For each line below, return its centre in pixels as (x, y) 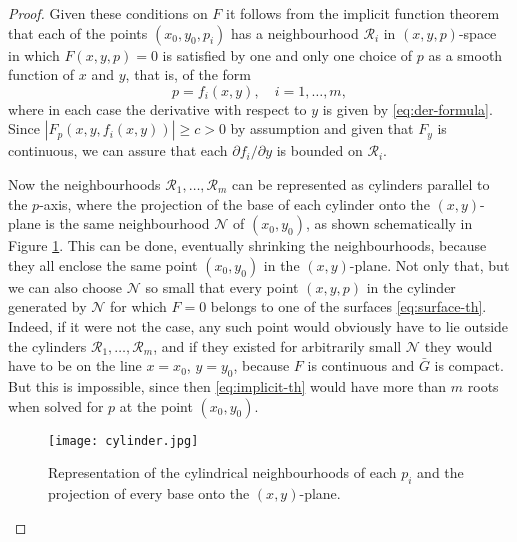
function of (41, 74)
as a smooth (465, 54)
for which (138, 306)
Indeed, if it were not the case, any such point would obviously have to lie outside (258, 325)
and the (440, 472)
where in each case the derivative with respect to (157, 108)
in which (34, 54)
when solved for (56, 405)
